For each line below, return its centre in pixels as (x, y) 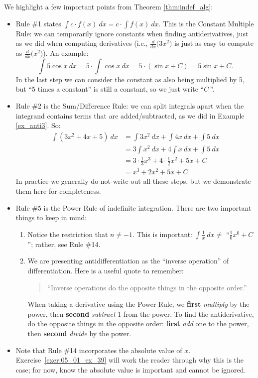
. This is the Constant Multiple (206, 23)
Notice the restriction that (68, 234)
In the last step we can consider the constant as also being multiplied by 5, (130, 79)
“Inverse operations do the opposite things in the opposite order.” (147, 287)
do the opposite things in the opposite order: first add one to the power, (138, 323)
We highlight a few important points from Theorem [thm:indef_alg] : (109, 6)
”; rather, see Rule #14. (64, 244)
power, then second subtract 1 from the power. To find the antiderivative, (141, 314)
